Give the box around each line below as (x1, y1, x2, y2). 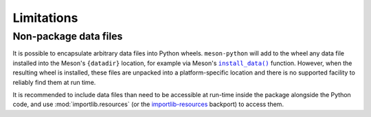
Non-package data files (12, 30, 123, 42)
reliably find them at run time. (12, 78, 96, 86)
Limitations (12, 10, 78, 25)
